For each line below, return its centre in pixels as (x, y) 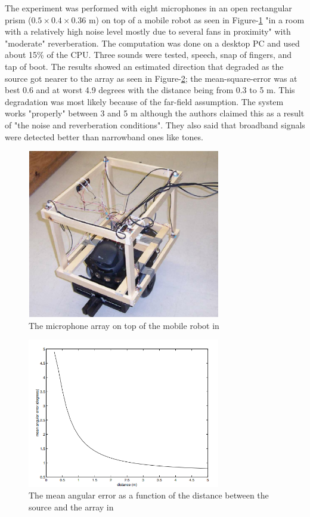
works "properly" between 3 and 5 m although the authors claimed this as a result (155, 113)
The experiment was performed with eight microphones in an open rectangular (148, 8)
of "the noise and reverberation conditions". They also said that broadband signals (155, 124)
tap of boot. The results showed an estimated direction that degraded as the (144, 66)
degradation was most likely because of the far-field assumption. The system (144, 101)
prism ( (18, 19)
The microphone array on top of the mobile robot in (124, 325)
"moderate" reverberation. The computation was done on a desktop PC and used (152, 43)
